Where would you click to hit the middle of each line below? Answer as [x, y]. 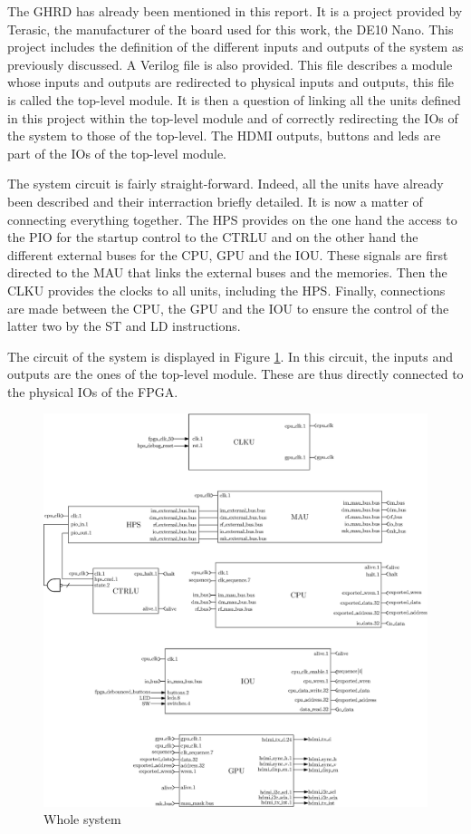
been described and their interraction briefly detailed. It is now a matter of [215, 201]
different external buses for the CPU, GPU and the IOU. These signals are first [228, 254]
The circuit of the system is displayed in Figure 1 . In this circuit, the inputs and [230, 356]
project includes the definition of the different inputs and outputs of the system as [235, 47]
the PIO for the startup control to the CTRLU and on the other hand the [213, 237]
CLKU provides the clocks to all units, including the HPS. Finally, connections [226, 290]
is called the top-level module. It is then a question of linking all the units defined [234, 99]
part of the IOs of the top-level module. [117, 153]
